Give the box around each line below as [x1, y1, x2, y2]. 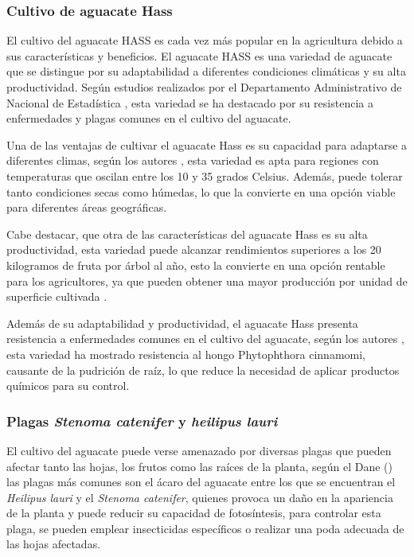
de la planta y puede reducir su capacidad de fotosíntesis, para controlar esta [6, 504, 381, 521]
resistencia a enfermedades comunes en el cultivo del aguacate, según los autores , [6, 330, 404, 347]
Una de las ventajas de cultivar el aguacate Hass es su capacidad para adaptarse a [6, 136, 408, 153]
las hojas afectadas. [6, 536, 101, 552]
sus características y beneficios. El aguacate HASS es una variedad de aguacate [6, 47, 393, 64]
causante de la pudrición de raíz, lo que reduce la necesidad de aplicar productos [6, 361, 400, 378]
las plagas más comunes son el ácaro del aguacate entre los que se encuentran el [6, 473, 396, 490]
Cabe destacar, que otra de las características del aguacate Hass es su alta [6, 225, 368, 242]
